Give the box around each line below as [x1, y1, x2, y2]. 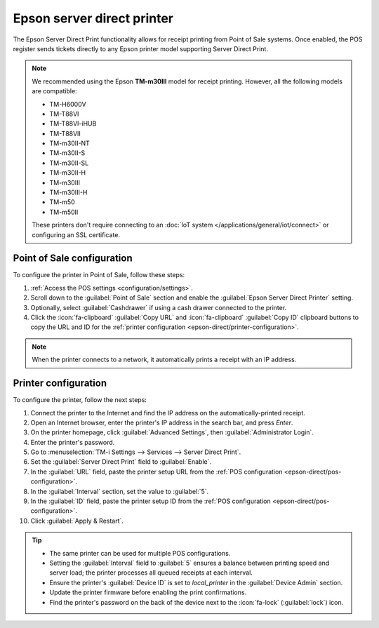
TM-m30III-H [49, 188, 88, 196]
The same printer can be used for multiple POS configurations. [49, 549, 231, 557]
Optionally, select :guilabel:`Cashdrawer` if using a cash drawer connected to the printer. [30, 303, 287, 312]
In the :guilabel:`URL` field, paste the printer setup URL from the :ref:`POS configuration [30, 467, 283, 476]
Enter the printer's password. [30, 438, 115, 446]
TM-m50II [49, 208, 79, 216]
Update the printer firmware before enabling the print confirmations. [49, 588, 247, 596]
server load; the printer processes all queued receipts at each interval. [49, 568, 253, 577]
